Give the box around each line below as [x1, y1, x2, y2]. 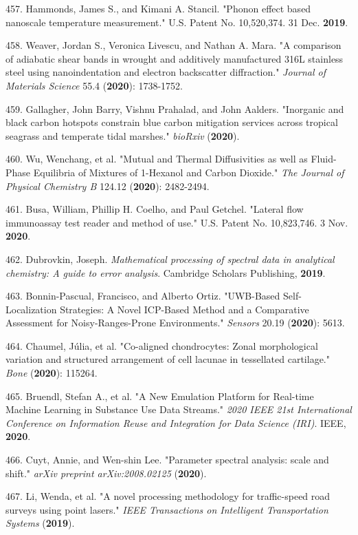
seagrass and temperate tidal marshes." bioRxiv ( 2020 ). [5, 128, 240, 143]
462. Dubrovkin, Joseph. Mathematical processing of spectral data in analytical [5, 251, 335, 266]
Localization [5, 302, 57, 316]
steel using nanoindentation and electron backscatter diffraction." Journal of [5, 65, 326, 79]
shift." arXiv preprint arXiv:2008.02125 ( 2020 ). [5, 465, 207, 480]
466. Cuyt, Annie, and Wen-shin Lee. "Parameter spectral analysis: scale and [5, 452, 329, 467]
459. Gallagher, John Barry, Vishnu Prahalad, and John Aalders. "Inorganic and [5, 101, 344, 116]
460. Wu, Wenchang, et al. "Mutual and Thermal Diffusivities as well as [5, 151, 308, 166]
